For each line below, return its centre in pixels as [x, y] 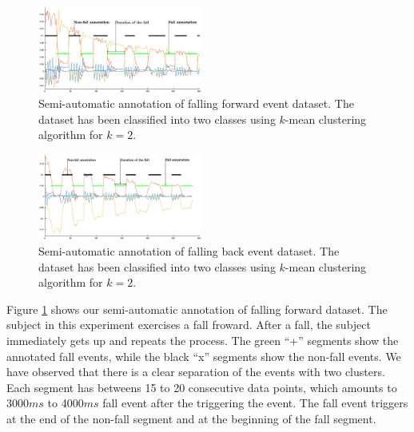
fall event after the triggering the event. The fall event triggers [255, 403]
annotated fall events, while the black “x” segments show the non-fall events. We [204, 356]
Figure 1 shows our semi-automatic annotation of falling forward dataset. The [197, 309]
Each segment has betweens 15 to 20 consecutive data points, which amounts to [202, 387]
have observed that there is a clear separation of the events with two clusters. [196, 372]
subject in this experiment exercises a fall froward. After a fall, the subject [189, 325]
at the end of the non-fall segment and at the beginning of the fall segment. [191, 418]
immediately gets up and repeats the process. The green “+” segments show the [203, 340]
